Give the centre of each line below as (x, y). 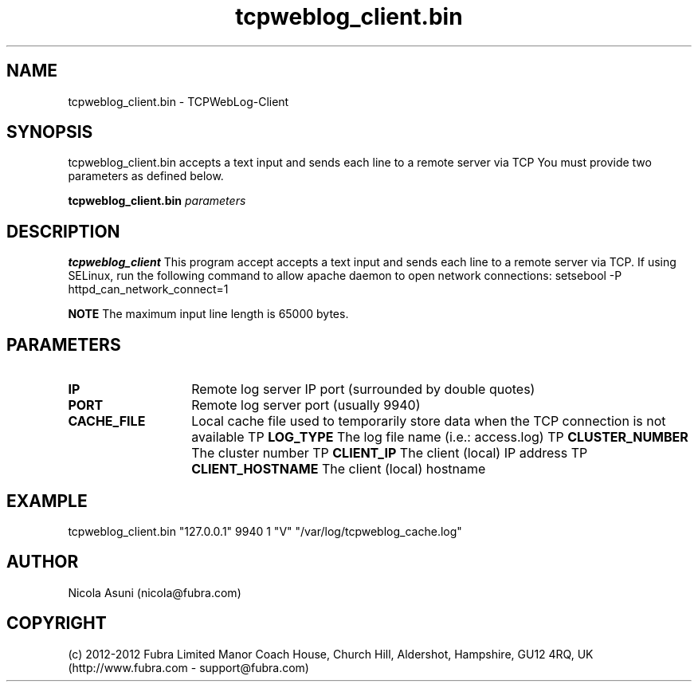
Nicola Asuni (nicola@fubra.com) (155, 592)
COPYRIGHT (57, 623)
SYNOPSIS (50, 132)
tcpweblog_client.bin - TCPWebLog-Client (178, 101)
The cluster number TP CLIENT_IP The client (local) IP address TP (390, 453)
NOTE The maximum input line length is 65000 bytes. (208, 314)
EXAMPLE (47, 501)
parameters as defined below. (146, 176)
